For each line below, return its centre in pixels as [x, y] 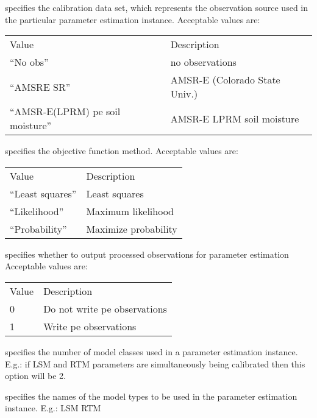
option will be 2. [35, 376]
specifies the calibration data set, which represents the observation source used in [156, 7]
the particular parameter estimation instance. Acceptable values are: [133, 19]
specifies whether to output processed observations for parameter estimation [147, 254]
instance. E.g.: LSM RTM [53, 408]
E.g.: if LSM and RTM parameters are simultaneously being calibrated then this [155, 363]
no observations [203, 62]
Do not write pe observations [105, 308]
